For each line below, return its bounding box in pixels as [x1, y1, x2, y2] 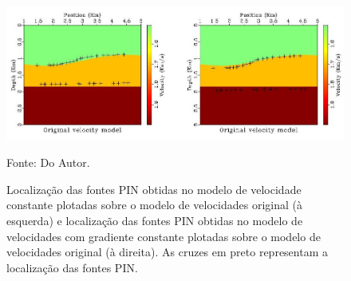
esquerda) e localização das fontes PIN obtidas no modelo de [6, 212, 303, 229]
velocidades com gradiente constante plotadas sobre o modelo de [6, 228, 321, 244]
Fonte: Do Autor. [6, 154, 90, 171]
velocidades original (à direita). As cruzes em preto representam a [6, 243, 329, 260]
